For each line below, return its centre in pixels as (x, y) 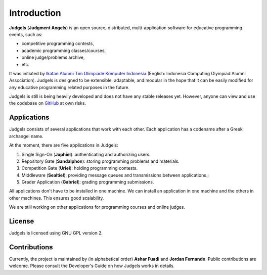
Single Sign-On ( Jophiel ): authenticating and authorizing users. (86, 154)
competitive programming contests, (58, 44)
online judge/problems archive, (53, 57)
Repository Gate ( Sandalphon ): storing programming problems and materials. (101, 161)
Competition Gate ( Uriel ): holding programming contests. (80, 168)
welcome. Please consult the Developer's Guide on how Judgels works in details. (92, 266)
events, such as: (26, 34)
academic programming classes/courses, (64, 50)
